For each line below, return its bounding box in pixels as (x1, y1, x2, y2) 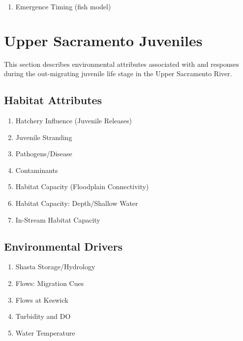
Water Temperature (15, 327, 75, 338)
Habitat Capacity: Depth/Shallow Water (15, 198, 138, 208)
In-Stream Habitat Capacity (15, 214, 100, 225)
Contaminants (15, 165, 58, 175)
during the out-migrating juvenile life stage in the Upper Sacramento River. (4, 68, 232, 79)
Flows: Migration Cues (15, 278, 84, 288)
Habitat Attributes (4, 92, 102, 108)
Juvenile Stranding (15, 132, 72, 142)
